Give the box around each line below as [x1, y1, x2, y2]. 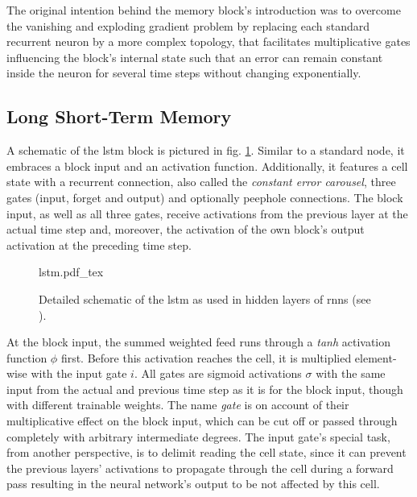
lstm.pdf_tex [39, 263, 104, 280]
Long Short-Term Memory [6, 104, 232, 129]
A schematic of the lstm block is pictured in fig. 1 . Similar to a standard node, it [6, 142, 405, 159]
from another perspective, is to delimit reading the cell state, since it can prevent [6, 444, 407, 461]
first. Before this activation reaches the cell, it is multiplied [60, 349, 352, 366]
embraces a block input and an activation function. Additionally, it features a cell [6, 157, 408, 174]
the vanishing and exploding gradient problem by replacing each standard [6, 17, 370, 34]
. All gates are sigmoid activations [134, 365, 302, 382]
